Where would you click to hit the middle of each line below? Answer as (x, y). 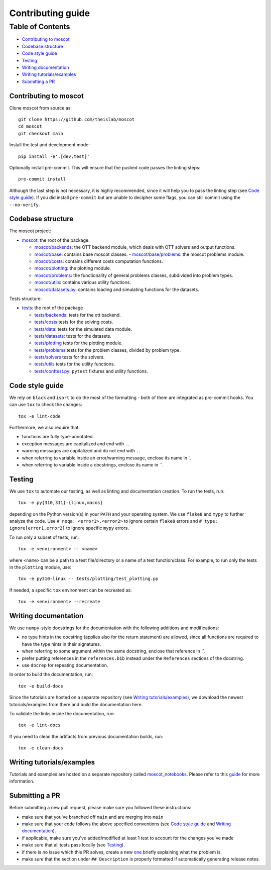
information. (22, 781)
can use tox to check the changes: (46, 405)
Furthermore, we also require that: (45, 427)
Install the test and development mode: (49, 145)
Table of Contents (40, 27)
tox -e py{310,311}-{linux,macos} (60, 503)
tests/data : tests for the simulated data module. (83, 329)
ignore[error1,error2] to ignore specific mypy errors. (69, 528)
